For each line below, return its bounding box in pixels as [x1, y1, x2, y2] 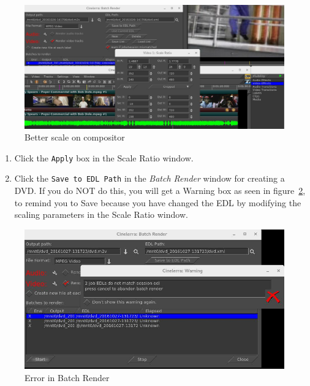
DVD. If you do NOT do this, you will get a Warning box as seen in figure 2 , [14, 184, 306, 197]
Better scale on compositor [25, 131, 125, 144]
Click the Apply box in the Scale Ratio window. [14, 151, 194, 164]
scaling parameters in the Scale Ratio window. [14, 208, 188, 221]
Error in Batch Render [25, 371, 110, 384]
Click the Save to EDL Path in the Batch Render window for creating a [14, 172, 285, 185]
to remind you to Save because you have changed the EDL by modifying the [14, 196, 301, 209]
